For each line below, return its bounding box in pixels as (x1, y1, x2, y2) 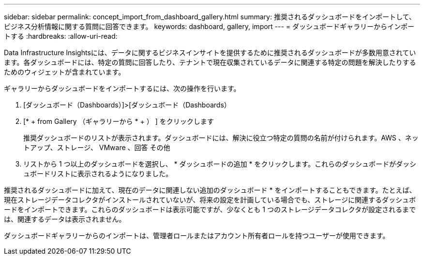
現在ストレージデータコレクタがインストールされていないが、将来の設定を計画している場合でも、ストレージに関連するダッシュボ (4, 196, 416, 204)
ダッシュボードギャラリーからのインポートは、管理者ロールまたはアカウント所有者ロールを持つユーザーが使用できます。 (4, 231, 390, 240)
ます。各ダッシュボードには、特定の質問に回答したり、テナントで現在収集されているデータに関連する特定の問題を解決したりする (4, 58, 416, 66)
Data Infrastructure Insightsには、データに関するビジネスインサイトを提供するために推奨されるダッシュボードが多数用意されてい (4, 48, 416, 57)
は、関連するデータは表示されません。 (4, 215, 126, 223)
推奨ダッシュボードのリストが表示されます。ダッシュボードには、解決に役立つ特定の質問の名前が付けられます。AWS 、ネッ (23, 134, 419, 142)
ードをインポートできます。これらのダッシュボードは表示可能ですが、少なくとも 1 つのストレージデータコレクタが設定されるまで (4, 205, 416, 213)
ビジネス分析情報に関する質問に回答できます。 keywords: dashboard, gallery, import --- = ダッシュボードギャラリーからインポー (4, 22, 415, 30)
